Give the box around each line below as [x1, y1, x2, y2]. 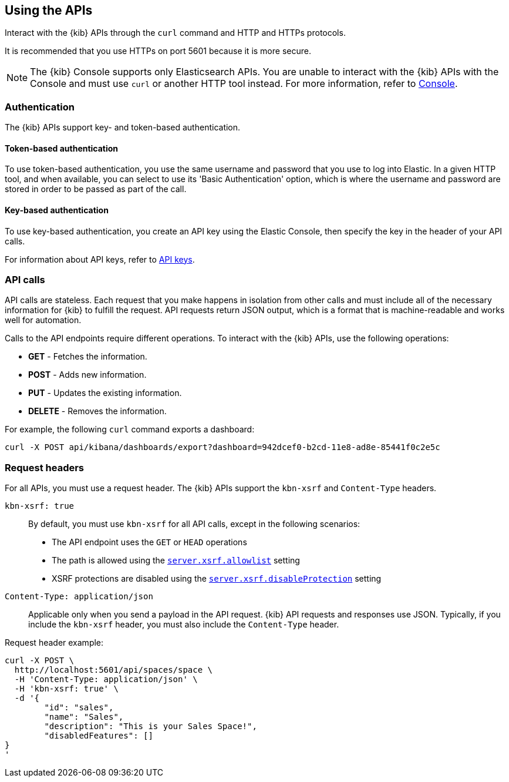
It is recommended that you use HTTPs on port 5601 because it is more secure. [5, 46, 311, 56]
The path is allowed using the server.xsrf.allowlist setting [52, 555, 300, 566]
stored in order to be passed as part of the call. [5, 184, 187, 194]
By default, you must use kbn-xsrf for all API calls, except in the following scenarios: [28, 519, 360, 529]
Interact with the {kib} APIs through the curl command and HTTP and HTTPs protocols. [5, 28, 346, 38]
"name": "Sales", [44, 712, 124, 722]
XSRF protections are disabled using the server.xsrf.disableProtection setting [52, 573, 382, 584]
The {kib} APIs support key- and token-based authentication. [5, 122, 241, 133]
